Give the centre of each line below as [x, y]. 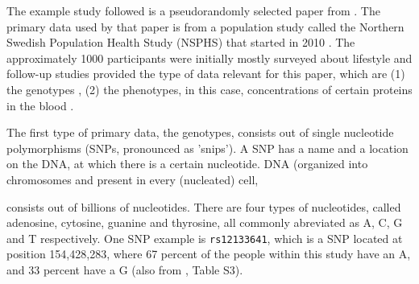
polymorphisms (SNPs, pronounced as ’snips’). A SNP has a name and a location [207, 148]
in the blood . [40, 105]
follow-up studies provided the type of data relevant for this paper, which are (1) [206, 74]
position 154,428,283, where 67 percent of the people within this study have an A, [209, 254]
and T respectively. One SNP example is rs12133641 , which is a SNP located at [205, 238]
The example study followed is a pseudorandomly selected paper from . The [193, 10]
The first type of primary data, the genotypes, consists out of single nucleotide [200, 132]
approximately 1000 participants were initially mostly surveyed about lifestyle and [209, 58]
